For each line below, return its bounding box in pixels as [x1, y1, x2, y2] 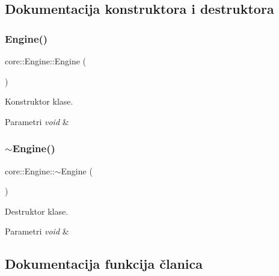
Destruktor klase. [5, 204, 69, 217]
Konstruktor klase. [5, 95, 73, 108]
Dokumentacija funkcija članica [5, 254, 203, 273]
